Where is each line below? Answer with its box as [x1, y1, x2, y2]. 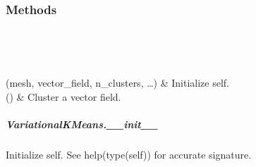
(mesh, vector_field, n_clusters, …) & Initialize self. [6, 75, 229, 90]
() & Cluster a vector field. [6, 89, 121, 104]
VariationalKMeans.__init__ [6, 117, 158, 132]
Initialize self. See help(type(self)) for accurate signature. [6, 147, 252, 162]
